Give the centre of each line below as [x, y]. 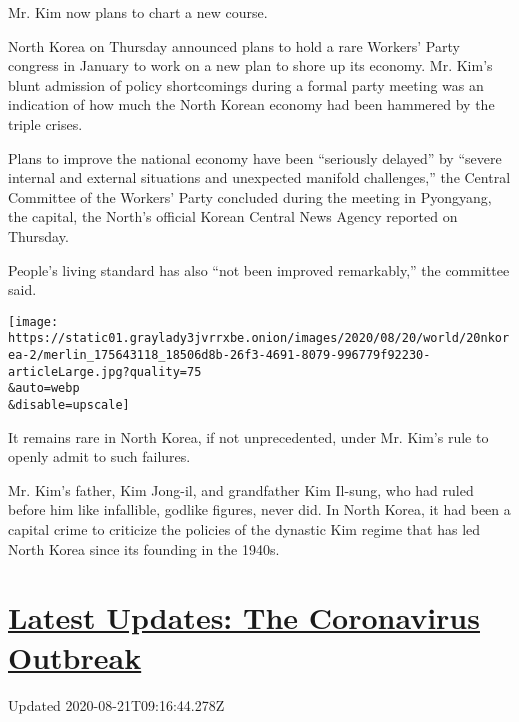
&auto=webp [44, 388]
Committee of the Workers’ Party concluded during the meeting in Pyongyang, [250, 196]
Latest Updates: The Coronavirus [244, 617]
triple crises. [45, 123]
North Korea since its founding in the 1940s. [144, 548]
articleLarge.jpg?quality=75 [105, 371]
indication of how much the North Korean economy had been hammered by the [251, 104]
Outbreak [75, 656]
